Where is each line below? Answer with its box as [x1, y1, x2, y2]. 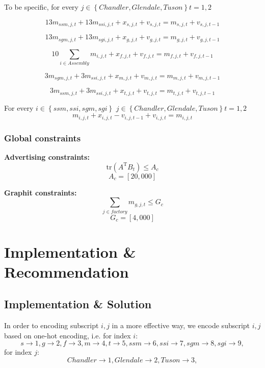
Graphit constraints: [4, 187, 77, 198]
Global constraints [4, 131, 81, 144]
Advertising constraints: [4, 152, 90, 162]
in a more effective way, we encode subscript [112, 320, 250, 331]
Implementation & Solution [4, 296, 152, 312]
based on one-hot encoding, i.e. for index [4, 330, 131, 340]
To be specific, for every [4, 2, 78, 12]
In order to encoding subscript [4, 320, 99, 331]
